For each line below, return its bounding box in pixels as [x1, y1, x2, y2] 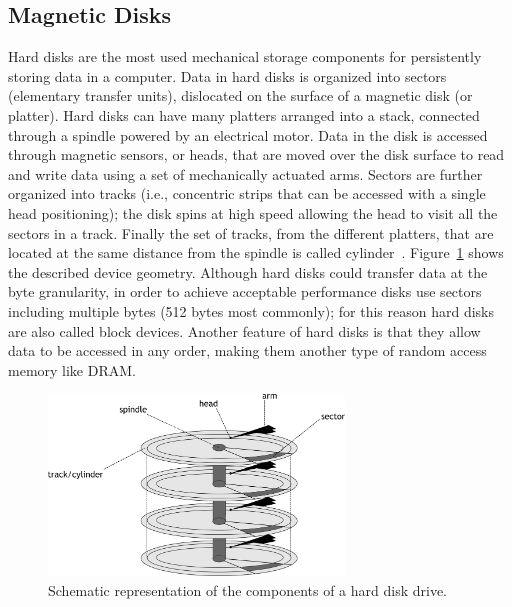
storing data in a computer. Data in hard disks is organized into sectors [8, 65, 447, 86]
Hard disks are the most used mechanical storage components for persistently [8, 46, 482, 67]
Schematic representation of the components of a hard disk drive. [48, 579, 447, 600]
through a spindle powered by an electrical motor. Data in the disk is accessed [8, 124, 488, 145]
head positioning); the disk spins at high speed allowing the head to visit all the [8, 202, 498, 223]
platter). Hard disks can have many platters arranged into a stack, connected [8, 104, 480, 125]
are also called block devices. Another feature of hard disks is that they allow [8, 320, 481, 341]
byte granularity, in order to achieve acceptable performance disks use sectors [8, 281, 482, 302]
